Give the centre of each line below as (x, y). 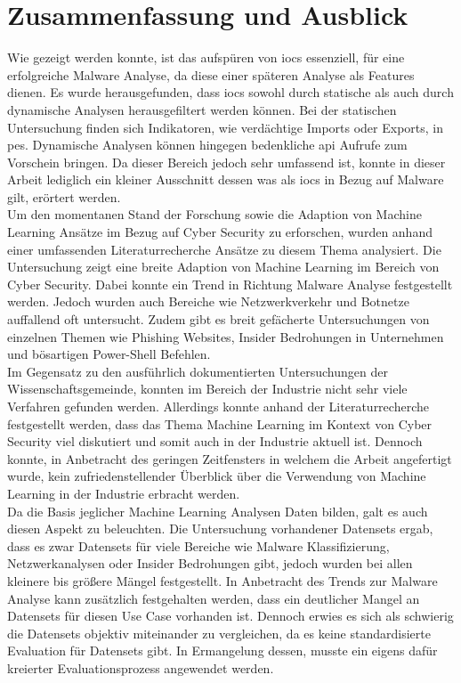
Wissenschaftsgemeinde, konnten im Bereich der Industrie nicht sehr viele (207, 389)
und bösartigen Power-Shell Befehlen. (109, 354)
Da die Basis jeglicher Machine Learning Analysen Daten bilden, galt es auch (218, 511)
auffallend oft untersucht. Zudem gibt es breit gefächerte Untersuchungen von (218, 319)
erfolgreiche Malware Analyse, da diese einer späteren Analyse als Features (211, 74)
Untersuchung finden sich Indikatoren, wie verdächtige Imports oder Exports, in (225, 127)
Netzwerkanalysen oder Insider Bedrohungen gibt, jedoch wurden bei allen (210, 563)
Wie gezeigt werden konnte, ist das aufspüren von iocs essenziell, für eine (206, 57)
